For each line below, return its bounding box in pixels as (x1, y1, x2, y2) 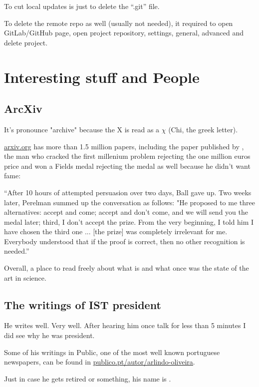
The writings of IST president (4, 297, 161, 312)
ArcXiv (4, 101, 42, 116)
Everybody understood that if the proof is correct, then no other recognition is (4, 236, 245, 246)
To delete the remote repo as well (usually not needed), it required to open (4, 17, 233, 28)
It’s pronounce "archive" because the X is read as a (4, 124, 160, 134)
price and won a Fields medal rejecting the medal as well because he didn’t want (4, 160, 251, 171)
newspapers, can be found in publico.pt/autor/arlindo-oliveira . (4, 357, 195, 367)
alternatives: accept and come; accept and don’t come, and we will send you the (4, 207, 248, 217)
